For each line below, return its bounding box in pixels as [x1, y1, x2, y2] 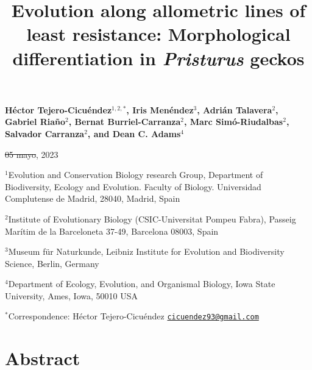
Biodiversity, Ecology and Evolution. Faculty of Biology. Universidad [5, 180, 261, 193]
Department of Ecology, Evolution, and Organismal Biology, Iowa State [8, 277, 275, 290]
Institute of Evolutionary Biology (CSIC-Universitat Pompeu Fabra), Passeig [8, 212, 296, 225]
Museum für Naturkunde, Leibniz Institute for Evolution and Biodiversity [8, 245, 285, 258]
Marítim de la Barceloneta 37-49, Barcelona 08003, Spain [5, 224, 219, 237]
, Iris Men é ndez [126, 103, 194, 116]
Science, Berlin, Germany [5, 257, 99, 269]
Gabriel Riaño [5, 115, 66, 128]
